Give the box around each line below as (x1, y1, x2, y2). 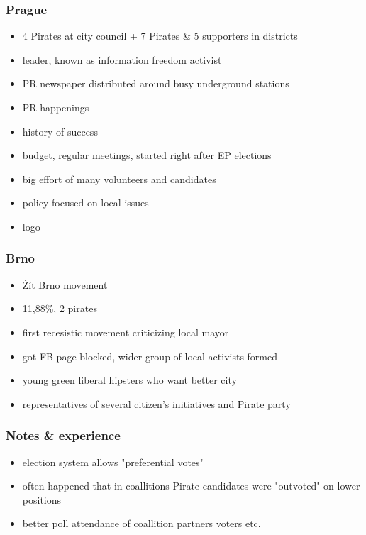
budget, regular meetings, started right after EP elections (22, 148, 272, 162)
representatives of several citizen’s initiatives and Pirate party (22, 396, 291, 411)
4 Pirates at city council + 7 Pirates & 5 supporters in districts (22, 28, 298, 43)
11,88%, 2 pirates (22, 301, 97, 316)
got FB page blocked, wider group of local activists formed (22, 348, 278, 363)
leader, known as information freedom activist (22, 52, 222, 67)
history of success (22, 123, 98, 138)
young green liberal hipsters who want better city (22, 373, 237, 387)
